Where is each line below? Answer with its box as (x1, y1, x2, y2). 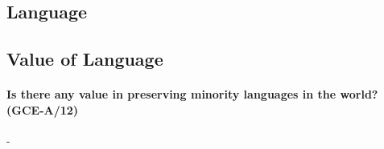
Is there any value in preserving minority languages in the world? (6, 86, 378, 103)
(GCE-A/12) (6, 101, 79, 118)
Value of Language (6, 46, 163, 71)
